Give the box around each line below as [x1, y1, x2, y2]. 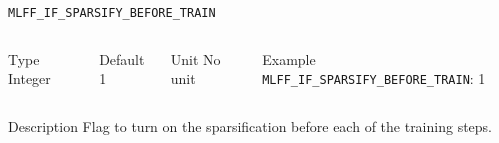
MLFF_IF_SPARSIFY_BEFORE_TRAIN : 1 [262, 68, 486, 89]
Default [99, 48, 145, 69]
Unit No [170, 48, 221, 69]
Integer [8, 68, 51, 89]
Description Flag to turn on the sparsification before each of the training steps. [8, 115, 492, 136]
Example [262, 48, 316, 69]
